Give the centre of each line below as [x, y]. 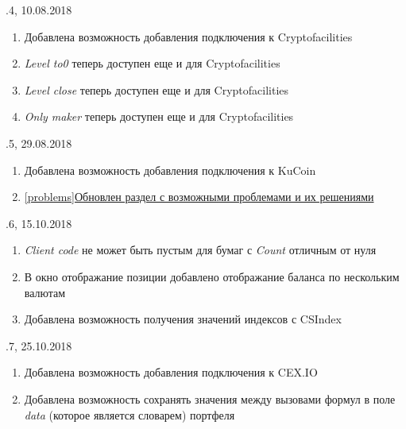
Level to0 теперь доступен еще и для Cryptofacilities [152, 63]
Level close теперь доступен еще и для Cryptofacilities [157, 89]
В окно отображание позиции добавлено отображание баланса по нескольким [212, 276]
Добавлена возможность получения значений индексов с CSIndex [183, 319]
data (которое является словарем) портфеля [130, 414]
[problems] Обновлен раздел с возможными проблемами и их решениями [199, 197]
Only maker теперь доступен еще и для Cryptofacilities [159, 116]
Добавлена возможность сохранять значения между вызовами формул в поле [210, 398]
